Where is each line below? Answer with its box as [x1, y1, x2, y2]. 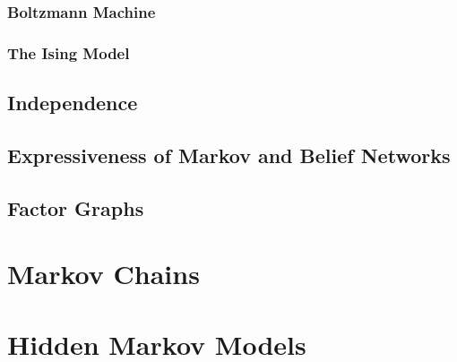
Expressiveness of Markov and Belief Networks [7, 141, 451, 168]
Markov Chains [7, 255, 200, 292]
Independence [7, 89, 138, 116]
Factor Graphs [7, 194, 144, 221]
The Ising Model [7, 41, 130, 64]
